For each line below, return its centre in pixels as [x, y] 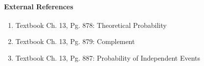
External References [39, 6]
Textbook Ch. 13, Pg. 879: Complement [75, 41]
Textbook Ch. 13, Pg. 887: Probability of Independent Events [108, 57]
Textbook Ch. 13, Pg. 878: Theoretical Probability [91, 25]
